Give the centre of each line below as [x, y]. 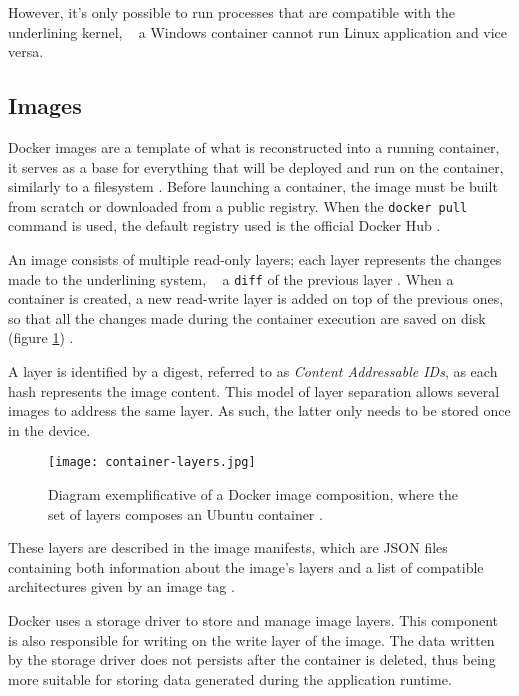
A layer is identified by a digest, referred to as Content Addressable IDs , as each [253, 371]
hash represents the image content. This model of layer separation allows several [254, 390]
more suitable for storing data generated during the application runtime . [230, 678]
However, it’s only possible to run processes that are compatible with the [232, 12]
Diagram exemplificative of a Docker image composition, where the [253, 494]
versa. [26, 51]
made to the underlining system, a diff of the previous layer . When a [231, 278]
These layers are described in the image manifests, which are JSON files [228, 547]
